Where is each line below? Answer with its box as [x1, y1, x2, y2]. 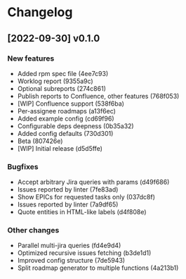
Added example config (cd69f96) [17, 114, 114, 123]
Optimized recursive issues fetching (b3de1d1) [17, 249, 152, 257]
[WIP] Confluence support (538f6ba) [17, 99, 125, 108]
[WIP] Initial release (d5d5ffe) [17, 144, 103, 152]
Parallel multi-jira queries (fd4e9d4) [17, 241, 121, 250]
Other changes [7, 225, 60, 235]
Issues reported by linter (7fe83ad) [17, 185, 119, 194]
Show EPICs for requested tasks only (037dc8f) [17, 193, 156, 201]
